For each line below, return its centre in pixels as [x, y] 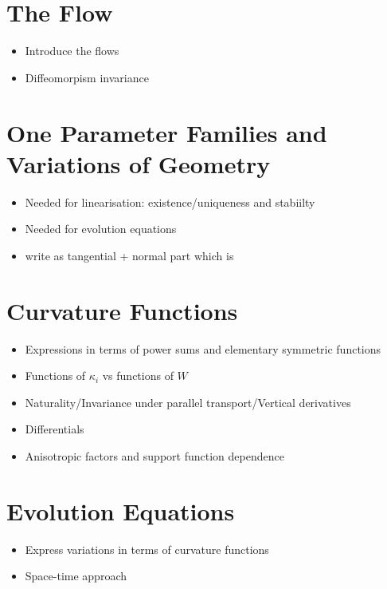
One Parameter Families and [167, 132]
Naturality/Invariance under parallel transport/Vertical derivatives [188, 402]
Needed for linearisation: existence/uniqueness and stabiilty [170, 202]
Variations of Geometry [139, 163]
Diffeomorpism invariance [87, 77]
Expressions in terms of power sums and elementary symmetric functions [203, 348]
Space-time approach [76, 576]
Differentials [55, 429]
